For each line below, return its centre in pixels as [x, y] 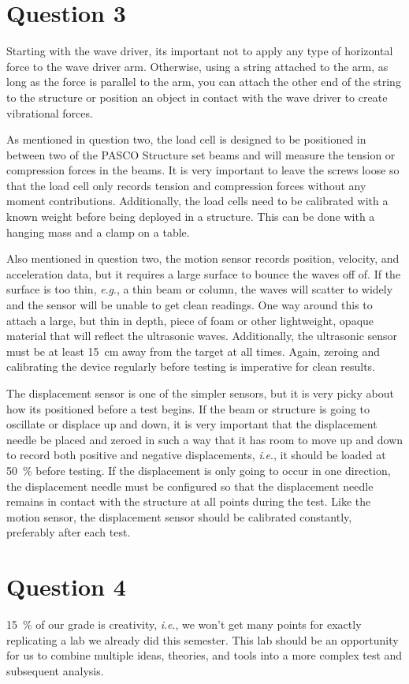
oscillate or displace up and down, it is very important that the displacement [192, 424]
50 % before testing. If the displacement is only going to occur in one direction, [199, 470]
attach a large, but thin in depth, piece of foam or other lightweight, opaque [190, 320]
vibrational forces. [50, 112]
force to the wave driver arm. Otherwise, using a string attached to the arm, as [197, 66]
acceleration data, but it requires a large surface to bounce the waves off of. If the [204, 273]
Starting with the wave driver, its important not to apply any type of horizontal [200, 51]
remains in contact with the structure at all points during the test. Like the [189, 501]
